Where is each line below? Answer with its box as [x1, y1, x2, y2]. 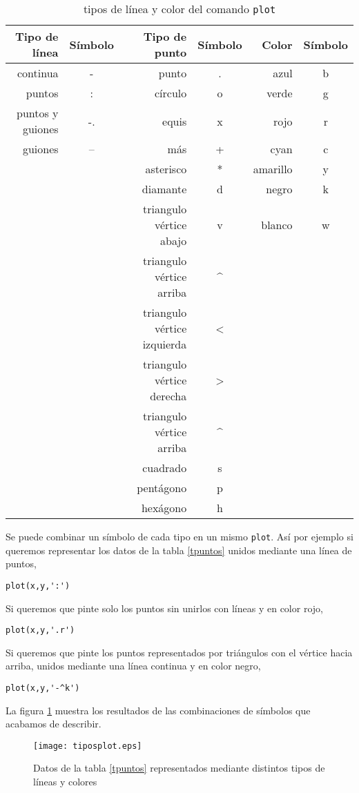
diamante [142, 181, 187, 197]
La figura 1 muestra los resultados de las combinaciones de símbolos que [6, 703, 311, 717]
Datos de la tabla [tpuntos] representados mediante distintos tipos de [33, 761, 325, 775]
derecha [150, 388, 187, 404]
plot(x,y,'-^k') [6, 683, 80, 693]
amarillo [253, 161, 293, 177]
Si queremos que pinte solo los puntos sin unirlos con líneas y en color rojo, [6, 600, 323, 615]
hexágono [141, 500, 187, 516]
